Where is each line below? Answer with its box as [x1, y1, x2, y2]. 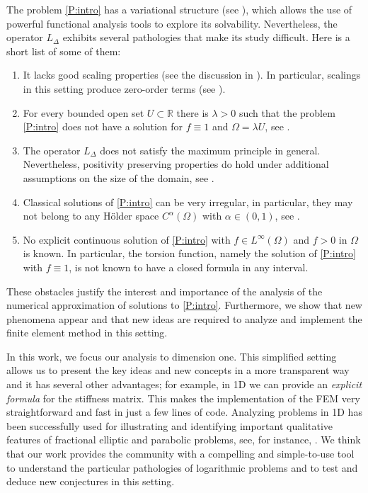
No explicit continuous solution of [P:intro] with [23, 232, 231, 246]
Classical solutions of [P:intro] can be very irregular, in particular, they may [23, 194, 353, 209]
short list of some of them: [6, 43, 121, 58]
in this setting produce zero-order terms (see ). [23, 81, 226, 96]
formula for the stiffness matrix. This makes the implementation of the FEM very [6, 390, 360, 405]
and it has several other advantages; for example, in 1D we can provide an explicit [6, 377, 362, 392]
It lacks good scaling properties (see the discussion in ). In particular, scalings [23, 67, 361, 82]
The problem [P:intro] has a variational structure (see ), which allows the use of [6, 2, 352, 16]
